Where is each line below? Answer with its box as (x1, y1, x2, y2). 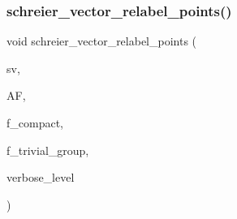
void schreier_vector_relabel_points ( (6, 32, 197, 49)
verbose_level (6, 169, 75, 186)
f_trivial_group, (6, 141, 89, 158)
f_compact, (6, 114, 63, 131)
